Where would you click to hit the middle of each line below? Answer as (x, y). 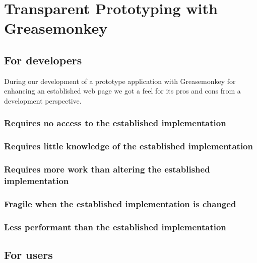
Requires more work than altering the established (107, 169)
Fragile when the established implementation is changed (120, 203)
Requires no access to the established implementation (115, 123)
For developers (43, 60)
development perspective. (43, 100)
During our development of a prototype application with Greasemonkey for (120, 81)
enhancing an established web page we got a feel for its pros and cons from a (122, 91)
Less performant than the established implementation (115, 227)
